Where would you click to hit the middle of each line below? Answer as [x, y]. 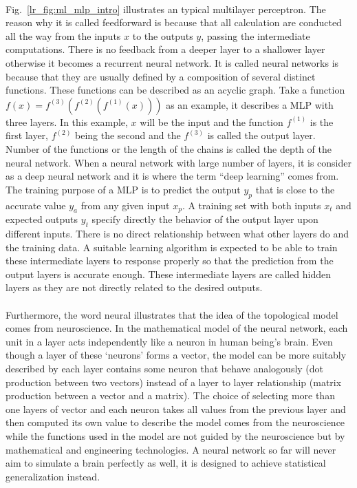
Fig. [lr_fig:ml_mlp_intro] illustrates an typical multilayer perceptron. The [166, 9]
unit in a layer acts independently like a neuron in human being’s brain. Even [169, 341]
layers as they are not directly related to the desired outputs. [134, 287]
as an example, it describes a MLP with [250, 104]
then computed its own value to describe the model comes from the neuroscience [175, 422]
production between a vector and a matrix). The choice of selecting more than [170, 395]
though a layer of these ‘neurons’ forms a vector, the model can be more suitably [176, 355]
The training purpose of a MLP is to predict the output [123, 189]
